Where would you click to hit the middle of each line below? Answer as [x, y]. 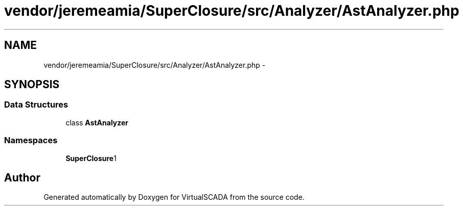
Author [22, 177]
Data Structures [36, 105]
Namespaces [31, 140]
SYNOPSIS [32, 85]
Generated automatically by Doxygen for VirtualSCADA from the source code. [174, 197]
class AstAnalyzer [97, 122]
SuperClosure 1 [91, 158]
